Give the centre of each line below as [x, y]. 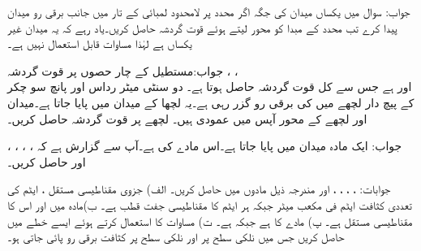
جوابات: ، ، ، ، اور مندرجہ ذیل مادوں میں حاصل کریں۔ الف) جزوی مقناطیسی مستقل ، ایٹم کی [199, 189]
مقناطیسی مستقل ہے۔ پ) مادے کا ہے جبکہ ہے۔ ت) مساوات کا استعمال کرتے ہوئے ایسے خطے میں [210, 221]
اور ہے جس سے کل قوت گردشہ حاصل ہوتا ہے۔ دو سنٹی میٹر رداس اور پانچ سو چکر [210, 87]
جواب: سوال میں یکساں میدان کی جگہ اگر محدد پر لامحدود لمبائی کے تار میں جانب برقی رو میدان [209, 11]
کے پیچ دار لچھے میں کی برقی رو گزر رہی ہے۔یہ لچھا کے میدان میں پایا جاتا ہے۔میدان [211, 102]
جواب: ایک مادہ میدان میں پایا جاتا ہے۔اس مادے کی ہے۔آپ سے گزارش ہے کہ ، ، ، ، [205, 146]
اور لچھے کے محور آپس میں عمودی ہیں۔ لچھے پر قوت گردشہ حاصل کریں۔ [187, 118]
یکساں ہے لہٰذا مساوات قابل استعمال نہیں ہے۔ [100, 43]
